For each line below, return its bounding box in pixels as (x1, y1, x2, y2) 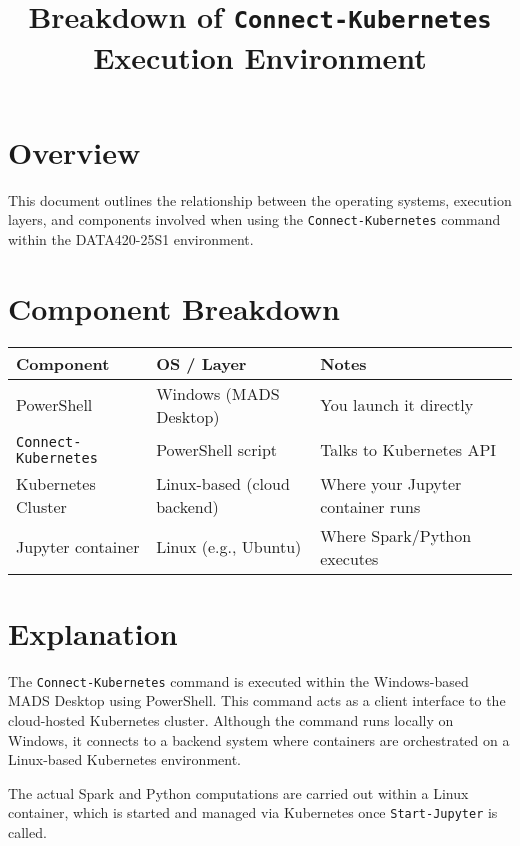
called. (8, 822, 47, 842)
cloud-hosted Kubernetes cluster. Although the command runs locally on (8, 709, 454, 730)
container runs (320, 494, 421, 518)
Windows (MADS (156, 381, 280, 405)
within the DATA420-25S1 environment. (8, 228, 254, 249)
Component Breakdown (8, 287, 340, 328)
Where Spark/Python (320, 523, 472, 547)
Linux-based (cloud (156, 471, 290, 495)
